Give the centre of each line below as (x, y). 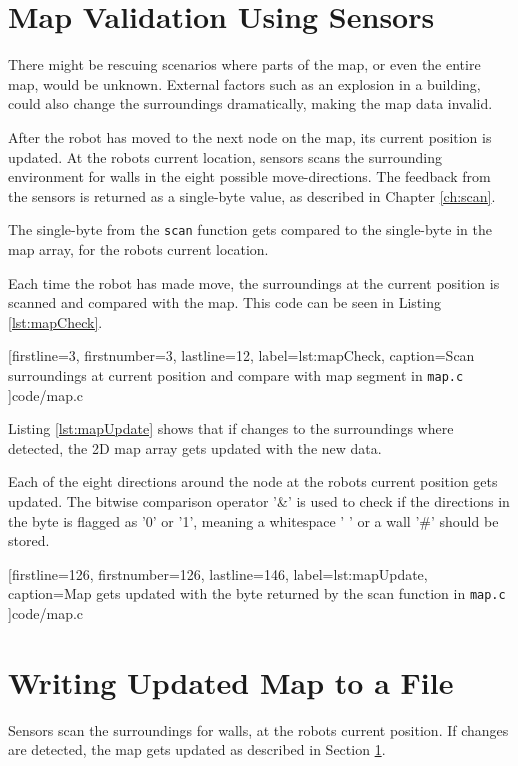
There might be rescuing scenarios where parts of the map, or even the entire (244, 64)
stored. (29, 540)
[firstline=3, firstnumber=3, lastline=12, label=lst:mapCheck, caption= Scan (241, 355)
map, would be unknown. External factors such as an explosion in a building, (244, 83)
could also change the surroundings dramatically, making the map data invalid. (250, 103)
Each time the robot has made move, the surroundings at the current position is (254, 282)
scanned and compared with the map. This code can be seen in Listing (224, 302)
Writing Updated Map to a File (231, 681)
